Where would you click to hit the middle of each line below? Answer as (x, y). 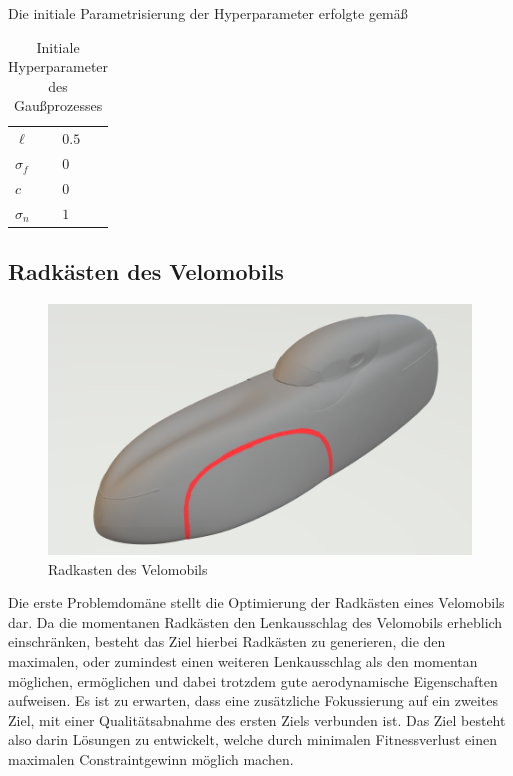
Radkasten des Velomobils (128, 568)
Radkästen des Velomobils (146, 271)
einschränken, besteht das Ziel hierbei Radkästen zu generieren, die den (227, 641)
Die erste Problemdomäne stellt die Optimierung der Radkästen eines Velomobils (256, 602)
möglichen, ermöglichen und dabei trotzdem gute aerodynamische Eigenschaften (253, 680)
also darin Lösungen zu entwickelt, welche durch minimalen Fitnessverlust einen (252, 739)
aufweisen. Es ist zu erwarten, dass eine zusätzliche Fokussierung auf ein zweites (253, 700)
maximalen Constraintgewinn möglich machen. (151, 758)
